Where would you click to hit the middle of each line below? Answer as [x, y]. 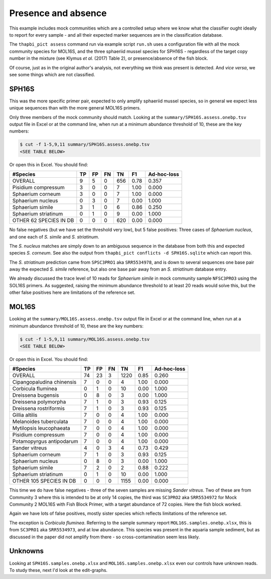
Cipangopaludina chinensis [44, 382]
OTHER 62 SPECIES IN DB [43, 220]
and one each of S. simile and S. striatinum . [54, 237]
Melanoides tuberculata [40, 422]
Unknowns [26, 551]
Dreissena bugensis [36, 395]
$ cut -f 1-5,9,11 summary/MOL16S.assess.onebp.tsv [85, 339]
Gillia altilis [25, 415]
